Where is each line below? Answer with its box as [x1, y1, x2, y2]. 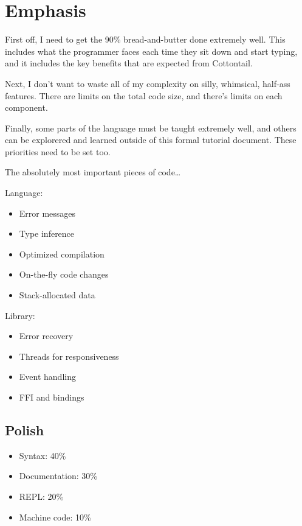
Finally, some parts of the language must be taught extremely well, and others [5, 121, 297, 134]
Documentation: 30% [19, 469, 97, 482]
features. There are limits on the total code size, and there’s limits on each [5, 89, 283, 102]
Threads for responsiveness [19, 349, 119, 362]
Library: [5, 309, 35, 321]
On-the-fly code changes [19, 268, 109, 281]
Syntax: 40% [19, 449, 66, 461]
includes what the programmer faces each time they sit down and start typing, [5, 44, 298, 57]
